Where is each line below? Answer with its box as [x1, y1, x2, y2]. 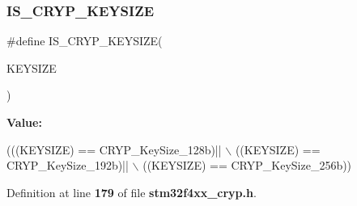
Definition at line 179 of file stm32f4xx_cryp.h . [6, 183, 257, 200]
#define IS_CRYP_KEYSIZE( [6, 32, 163, 49]
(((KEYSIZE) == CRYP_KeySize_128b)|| [6, 141, 222, 158]
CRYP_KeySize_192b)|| [6, 157, 129, 174]
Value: [6, 114, 42, 130]
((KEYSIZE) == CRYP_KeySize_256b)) [142, 157, 352, 174]
